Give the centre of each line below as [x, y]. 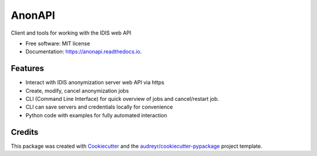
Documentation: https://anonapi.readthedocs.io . [84, 52]
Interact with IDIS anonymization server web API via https [95, 83]
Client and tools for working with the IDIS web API [71, 33]
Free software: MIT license [58, 43]
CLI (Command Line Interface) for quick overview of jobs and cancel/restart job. [122, 99]
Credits [25, 132]
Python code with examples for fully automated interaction [96, 115]
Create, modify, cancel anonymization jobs [77, 90]
